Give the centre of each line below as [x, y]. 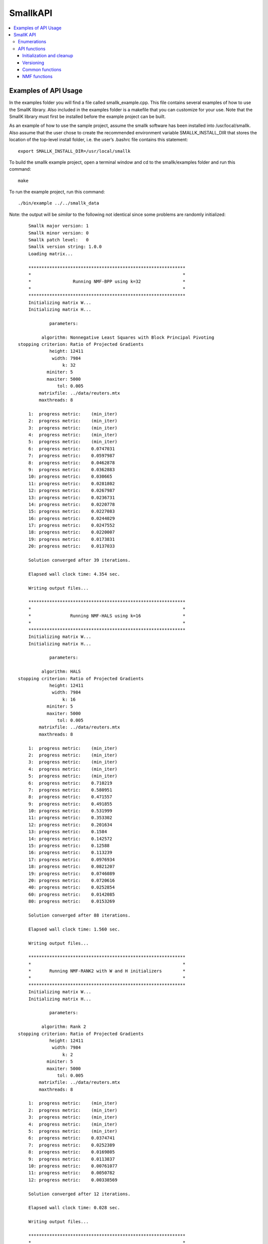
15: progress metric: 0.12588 [69, 846]
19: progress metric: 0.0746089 [71, 874]
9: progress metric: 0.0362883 [71, 469]
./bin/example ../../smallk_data [59, 203]
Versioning [33, 63]
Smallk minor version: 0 [58, 233]
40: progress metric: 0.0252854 [71, 887]
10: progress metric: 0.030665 [70, 477]
